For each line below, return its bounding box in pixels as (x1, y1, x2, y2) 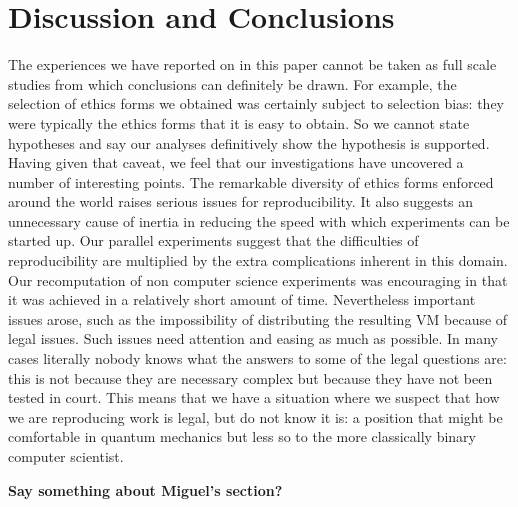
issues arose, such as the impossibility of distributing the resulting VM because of (8, 308, 508, 329)
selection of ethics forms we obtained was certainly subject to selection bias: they (8, 93, 505, 114)
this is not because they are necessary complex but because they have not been (8, 367, 493, 388)
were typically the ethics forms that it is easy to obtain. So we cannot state (8, 112, 470, 133)
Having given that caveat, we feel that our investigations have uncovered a (8, 152, 464, 173)
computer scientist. (8, 446, 124, 466)
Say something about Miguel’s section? (8, 479, 283, 500)
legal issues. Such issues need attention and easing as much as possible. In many (8, 328, 499, 349)
